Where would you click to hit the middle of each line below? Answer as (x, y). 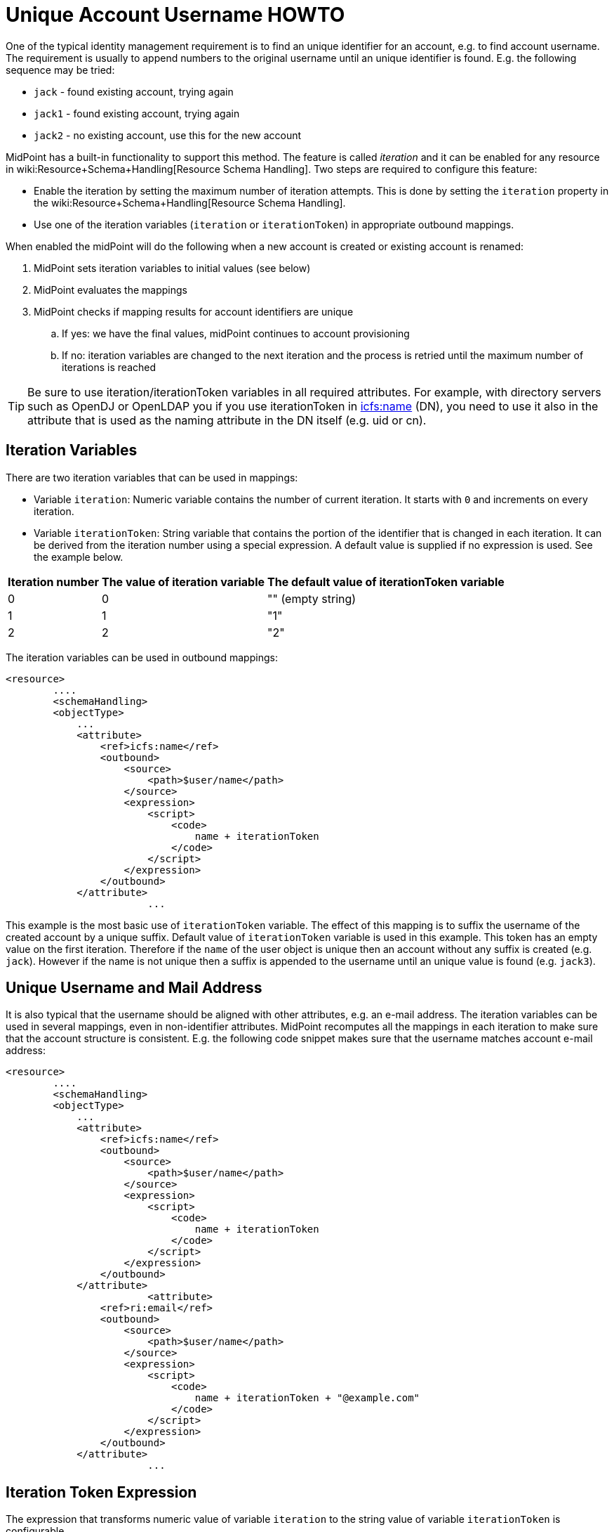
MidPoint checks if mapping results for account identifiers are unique (194, 311)
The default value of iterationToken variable (386, 582)
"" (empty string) (312, 598)
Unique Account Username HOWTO (175, 15)
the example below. (79, 557)
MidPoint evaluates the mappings (111, 290)
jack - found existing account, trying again (134, 91)
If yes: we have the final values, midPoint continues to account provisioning (236, 333)
